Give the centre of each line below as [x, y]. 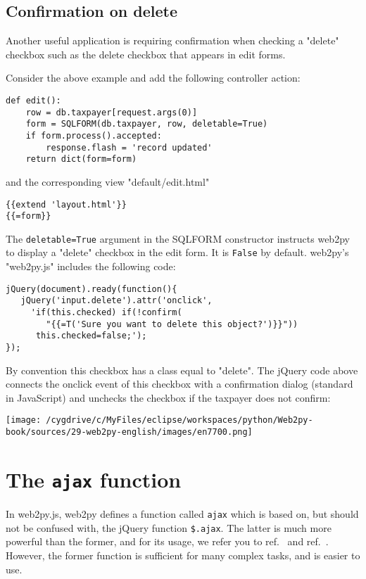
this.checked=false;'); [91, 336]
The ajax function [94, 479]
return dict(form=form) [81, 159]
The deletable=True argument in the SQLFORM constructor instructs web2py [178, 238]
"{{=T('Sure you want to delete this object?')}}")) [172, 324]
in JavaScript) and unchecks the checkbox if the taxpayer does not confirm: [168, 397]
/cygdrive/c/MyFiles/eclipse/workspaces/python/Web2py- [179, 420]
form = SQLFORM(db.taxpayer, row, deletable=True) [147, 124]
